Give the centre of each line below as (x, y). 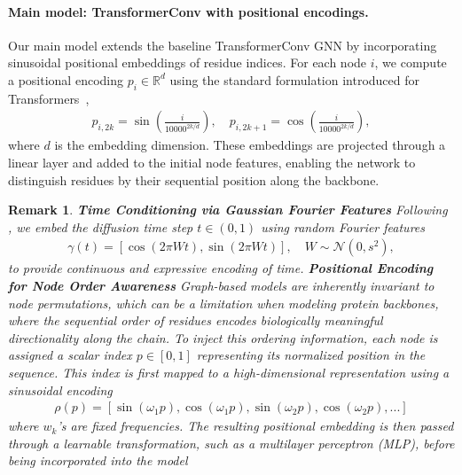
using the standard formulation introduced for (295, 79)
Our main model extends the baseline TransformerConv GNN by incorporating (223, 45)
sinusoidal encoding (60, 389)
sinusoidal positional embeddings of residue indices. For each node (188, 62)
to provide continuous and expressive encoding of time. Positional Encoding (221, 268)
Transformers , (49, 98)
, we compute (411, 62)
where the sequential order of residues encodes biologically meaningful (196, 320)
